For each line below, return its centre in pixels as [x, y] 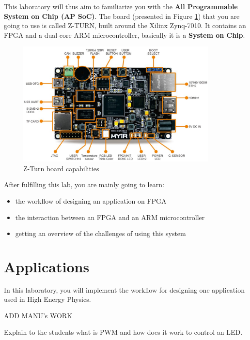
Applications [47, 266]
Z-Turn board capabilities [61, 168]
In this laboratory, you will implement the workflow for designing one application [124, 289]
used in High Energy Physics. [47, 299]
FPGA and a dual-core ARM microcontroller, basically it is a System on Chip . [125, 35]
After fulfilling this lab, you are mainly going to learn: [84, 185]
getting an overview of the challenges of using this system [101, 233]
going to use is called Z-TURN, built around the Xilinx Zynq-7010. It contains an [125, 25]
